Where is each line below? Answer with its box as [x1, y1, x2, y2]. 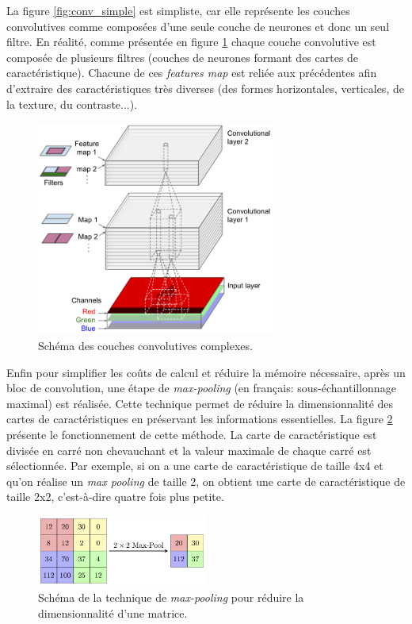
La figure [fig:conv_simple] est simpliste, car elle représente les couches [6, 2, 350, 18]
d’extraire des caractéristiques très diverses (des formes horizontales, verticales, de [6, 79, 404, 96]
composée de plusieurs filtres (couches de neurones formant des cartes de [6, 48, 359, 65]
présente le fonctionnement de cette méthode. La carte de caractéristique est [6, 426, 377, 442]
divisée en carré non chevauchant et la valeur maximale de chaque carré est [6, 441, 372, 458]
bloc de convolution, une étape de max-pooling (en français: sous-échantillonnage [6, 379, 396, 396]
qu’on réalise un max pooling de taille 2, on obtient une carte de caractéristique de [6, 472, 406, 489]
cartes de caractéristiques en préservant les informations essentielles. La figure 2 [6, 410, 393, 427]
